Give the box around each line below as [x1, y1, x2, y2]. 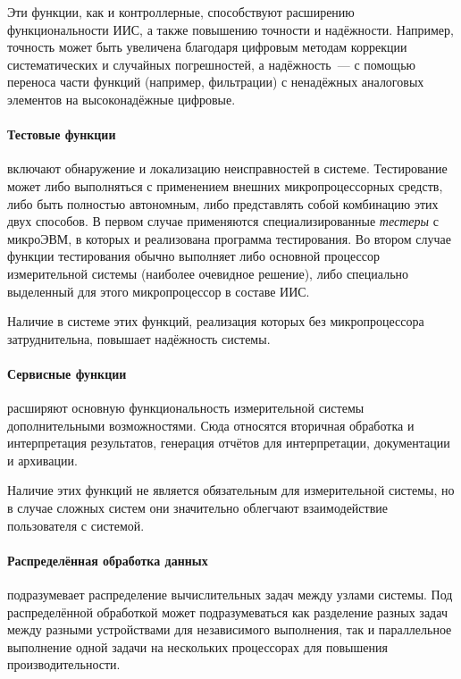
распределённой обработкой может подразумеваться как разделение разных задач [7, 602, 448, 621]
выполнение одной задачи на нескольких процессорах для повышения [7, 637, 388, 656]
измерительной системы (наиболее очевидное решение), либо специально [7, 264, 409, 282]
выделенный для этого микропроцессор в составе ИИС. [7, 281, 310, 300]
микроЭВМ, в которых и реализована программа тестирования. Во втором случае [7, 229, 451, 247]
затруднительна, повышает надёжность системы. [7, 329, 271, 348]
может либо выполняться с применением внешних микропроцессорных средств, [7, 176, 443, 195]
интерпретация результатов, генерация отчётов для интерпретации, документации [7, 433, 450, 452]
